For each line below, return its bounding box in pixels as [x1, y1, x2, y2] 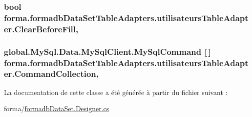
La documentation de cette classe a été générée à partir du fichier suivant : [4, 87, 228, 97]
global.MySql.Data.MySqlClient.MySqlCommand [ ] [4, 45, 211, 57]
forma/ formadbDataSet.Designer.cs [4, 103, 109, 114]
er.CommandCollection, [4, 68, 99, 80]
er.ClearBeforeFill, [4, 23, 79, 35]
